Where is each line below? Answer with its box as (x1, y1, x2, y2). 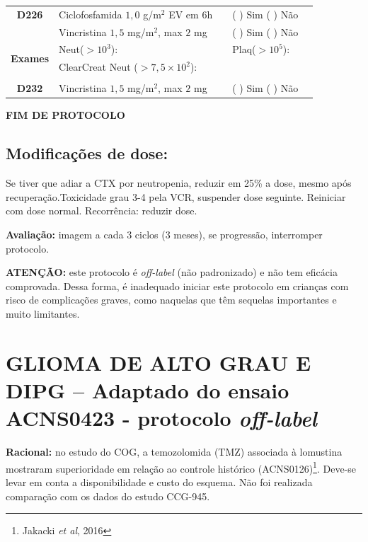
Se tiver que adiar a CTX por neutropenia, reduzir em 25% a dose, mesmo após (6, 175, 352, 190)
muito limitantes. (6, 306, 80, 321)
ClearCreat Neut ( (59, 59, 138, 74)
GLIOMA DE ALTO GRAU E (6, 347, 311, 376)
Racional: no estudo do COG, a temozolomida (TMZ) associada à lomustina (6, 444, 343, 459)
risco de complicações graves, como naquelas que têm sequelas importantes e (6, 292, 337, 307)
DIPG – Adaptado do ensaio (6, 375, 289, 404)
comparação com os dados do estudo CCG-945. (6, 488, 210, 503)
